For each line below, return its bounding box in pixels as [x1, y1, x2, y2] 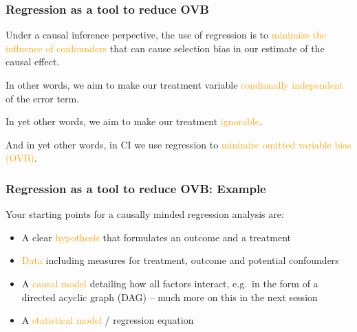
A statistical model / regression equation [21, 313, 194, 327]
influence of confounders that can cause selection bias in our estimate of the [6, 41, 325, 55]
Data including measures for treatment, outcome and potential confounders [21, 253, 339, 267]
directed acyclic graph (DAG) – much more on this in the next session [21, 289, 318, 304]
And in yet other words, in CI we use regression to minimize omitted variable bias [6, 137, 351, 151]
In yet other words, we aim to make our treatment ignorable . [6, 114, 262, 129]
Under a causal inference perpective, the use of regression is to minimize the [6, 27, 327, 42]
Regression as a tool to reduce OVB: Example [6, 179, 266, 197]
